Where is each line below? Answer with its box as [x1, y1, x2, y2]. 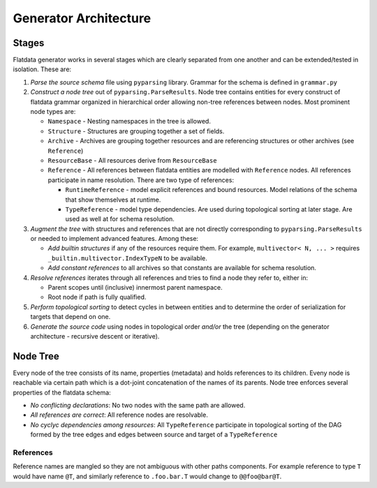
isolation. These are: [13, 65, 72, 73]
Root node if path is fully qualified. [47, 293, 147, 302]
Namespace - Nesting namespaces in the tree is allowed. [47, 117, 211, 126]
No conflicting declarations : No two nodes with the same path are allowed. [30, 401, 246, 410]
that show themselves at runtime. [65, 195, 161, 204]
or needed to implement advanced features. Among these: [30, 235, 199, 243]
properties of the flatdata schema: [13, 388, 111, 397]
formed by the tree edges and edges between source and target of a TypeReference [30, 430, 278, 439]
